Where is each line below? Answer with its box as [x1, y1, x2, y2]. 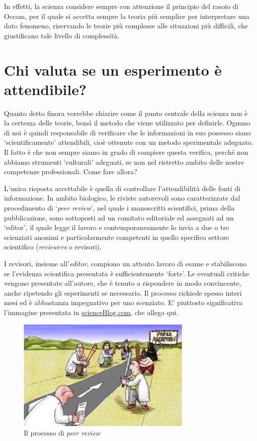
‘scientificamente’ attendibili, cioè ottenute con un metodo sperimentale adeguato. [4, 137, 254, 147]
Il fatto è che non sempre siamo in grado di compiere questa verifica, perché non [4, 147, 249, 157]
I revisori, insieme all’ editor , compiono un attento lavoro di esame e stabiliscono [4, 258, 247, 268]
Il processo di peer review [24, 428, 100, 438]
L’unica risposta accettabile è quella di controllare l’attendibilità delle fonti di [4, 183, 241, 193]
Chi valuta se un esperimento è [4, 59, 222, 80]
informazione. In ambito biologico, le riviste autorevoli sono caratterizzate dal [4, 193, 240, 203]
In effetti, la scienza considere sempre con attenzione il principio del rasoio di [4, 1, 239, 11]
